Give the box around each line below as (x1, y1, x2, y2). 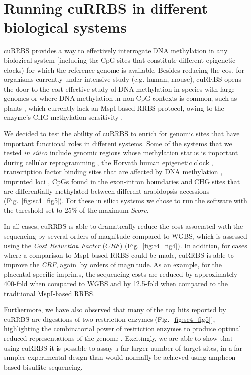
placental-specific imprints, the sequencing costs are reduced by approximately (4, 269, 238, 279)
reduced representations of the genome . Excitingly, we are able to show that (4, 333, 233, 343)
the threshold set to (4, 205, 62, 215)
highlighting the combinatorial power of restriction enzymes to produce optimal (4, 323, 241, 334)
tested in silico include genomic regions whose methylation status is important (4, 148, 238, 158)
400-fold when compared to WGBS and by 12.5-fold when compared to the (4, 278, 228, 288)
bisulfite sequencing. (22, 361, 83, 372)
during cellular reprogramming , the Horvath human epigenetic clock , (4, 157, 213, 167)
